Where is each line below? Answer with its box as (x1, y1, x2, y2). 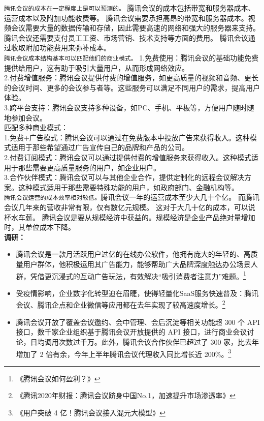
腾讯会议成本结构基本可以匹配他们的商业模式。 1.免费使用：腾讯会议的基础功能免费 (4, 52, 259, 63)
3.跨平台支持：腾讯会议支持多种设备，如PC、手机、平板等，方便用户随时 (4, 102, 247, 113)
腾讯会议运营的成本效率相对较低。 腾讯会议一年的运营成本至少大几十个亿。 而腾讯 (4, 192, 259, 202)
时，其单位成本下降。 (4, 222, 75, 232)
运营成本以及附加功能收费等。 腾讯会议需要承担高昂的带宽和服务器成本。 (4, 12, 248, 23)
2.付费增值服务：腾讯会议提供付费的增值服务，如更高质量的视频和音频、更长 (4, 72, 258, 83)
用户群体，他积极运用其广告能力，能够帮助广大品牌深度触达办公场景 (23, 259, 251, 269)
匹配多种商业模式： (4, 122, 68, 133)
